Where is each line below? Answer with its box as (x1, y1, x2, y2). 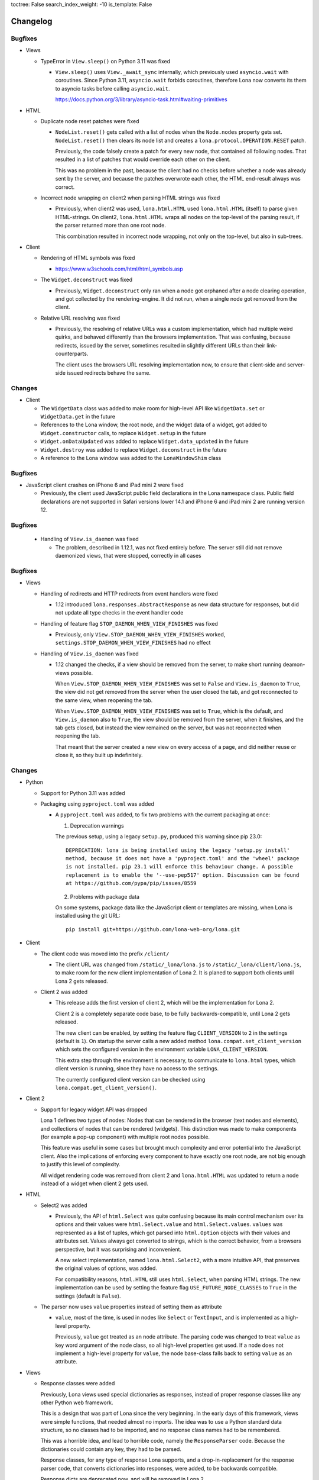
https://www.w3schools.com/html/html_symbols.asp (55, 265, 183, 272)
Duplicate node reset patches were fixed (40, 117, 139, 124)
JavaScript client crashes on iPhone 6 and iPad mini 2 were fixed (25, 481, 184, 488)
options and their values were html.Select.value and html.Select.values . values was (55, 1221, 283, 1228)
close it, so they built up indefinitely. (55, 752, 143, 759)
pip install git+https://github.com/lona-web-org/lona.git (66, 926, 240, 932)
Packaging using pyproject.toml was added (40, 800, 155, 807)
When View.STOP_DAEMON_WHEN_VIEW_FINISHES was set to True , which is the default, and (55, 707, 284, 715)
